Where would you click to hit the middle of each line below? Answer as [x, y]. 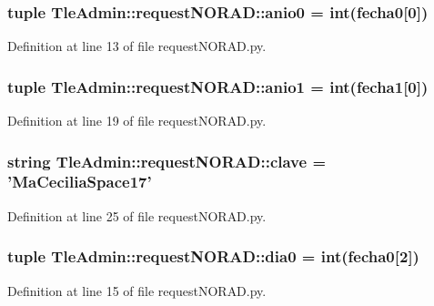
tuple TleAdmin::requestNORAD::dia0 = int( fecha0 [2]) [213, 256]
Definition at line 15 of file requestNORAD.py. [137, 290]
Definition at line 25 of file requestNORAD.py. [137, 215]
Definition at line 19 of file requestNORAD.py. [137, 121]
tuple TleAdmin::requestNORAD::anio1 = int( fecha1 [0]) [218, 86]
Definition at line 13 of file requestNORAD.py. [137, 46]
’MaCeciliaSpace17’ [80, 182]
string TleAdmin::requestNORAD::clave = [167, 161]
